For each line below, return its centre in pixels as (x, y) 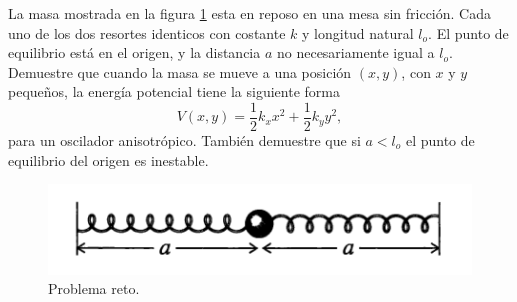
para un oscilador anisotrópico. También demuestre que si (184, 140)
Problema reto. (94, 288)
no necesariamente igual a (355, 52)
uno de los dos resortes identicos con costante (147, 32)
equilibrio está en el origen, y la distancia (134, 52)
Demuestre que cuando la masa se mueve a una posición (180, 71)
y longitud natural (358, 32)
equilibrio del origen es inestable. (108, 159)
